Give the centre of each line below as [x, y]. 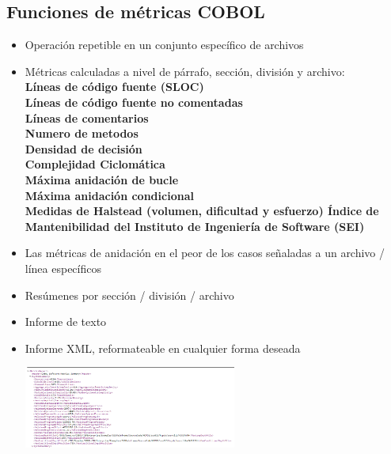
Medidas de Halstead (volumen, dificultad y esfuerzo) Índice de [202, 211]
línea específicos [63, 268]
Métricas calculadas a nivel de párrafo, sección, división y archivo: [185, 71]
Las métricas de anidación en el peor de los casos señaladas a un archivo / [205, 253]
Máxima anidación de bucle [102, 179]
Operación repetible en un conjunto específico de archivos [164, 45]
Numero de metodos [82, 133]
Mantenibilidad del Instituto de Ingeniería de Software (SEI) [195, 226]
